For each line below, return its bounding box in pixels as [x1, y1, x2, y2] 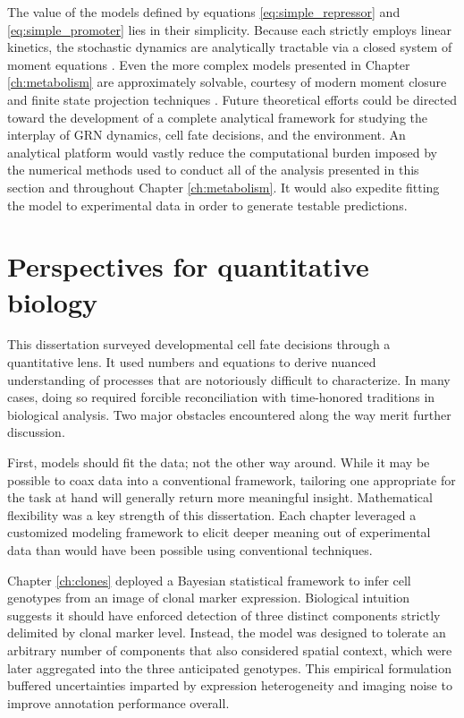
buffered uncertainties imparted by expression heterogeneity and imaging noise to [7, 676, 452, 695]
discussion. [7, 423, 65, 441]
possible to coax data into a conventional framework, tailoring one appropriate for [7, 470, 456, 489]
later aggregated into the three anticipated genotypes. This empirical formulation [7, 658, 451, 677]
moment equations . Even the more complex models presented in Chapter [7, 55, 410, 73]
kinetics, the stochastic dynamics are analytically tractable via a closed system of [7, 38, 452, 56]
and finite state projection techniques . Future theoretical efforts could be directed [7, 90, 458, 108]
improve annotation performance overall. [7, 693, 230, 712]
